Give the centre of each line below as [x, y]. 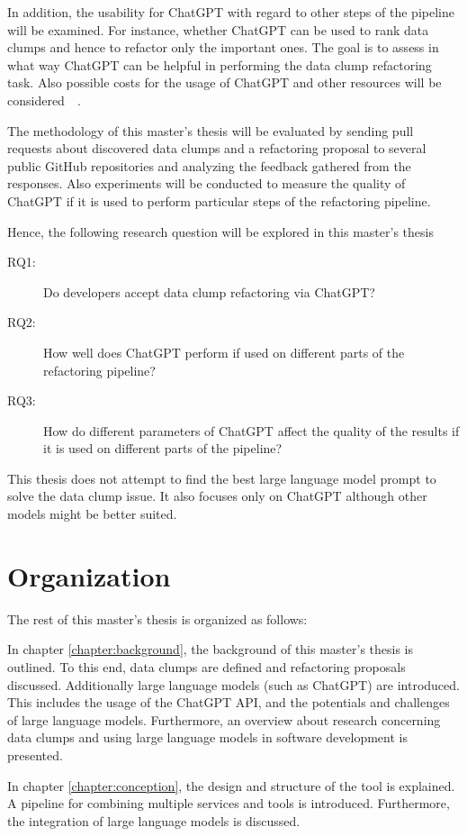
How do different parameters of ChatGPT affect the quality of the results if [251, 430]
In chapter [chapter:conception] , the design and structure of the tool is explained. [231, 785]
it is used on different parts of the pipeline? [163, 448]
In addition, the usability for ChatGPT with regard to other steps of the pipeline [231, 12]
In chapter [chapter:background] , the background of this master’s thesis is [211, 649]
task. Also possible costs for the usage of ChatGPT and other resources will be [225, 82]
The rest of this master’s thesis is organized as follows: [157, 618]
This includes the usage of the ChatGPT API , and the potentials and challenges [229, 702]
